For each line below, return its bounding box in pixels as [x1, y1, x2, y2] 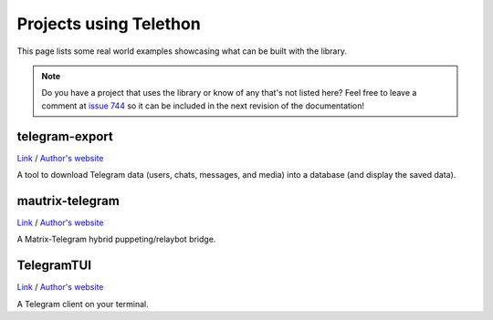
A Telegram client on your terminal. [16, 298, 150, 309]
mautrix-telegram [16, 192, 121, 209]
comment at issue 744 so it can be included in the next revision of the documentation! [41, 100, 365, 111]
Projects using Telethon [16, 14, 201, 34]
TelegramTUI [16, 258, 91, 274]
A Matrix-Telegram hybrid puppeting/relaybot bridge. [16, 233, 216, 245]
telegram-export [16, 129, 113, 144]
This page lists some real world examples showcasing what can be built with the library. [16, 46, 347, 57]
